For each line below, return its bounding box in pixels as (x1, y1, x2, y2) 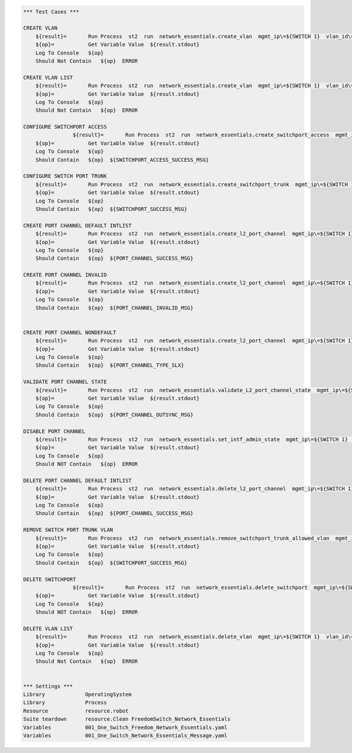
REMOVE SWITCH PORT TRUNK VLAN (23, 527, 114, 533)
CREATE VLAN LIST (23, 74, 73, 81)
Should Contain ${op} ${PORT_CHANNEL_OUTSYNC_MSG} (35, 411, 194, 418)
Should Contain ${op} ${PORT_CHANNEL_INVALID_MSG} (35, 304, 194, 311)
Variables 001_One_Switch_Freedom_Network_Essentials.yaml (23, 724, 228, 731)
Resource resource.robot (23, 707, 129, 714)
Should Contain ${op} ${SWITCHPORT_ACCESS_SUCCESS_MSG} (35, 156, 209, 163)
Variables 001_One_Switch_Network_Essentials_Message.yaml (23, 732, 228, 739)
